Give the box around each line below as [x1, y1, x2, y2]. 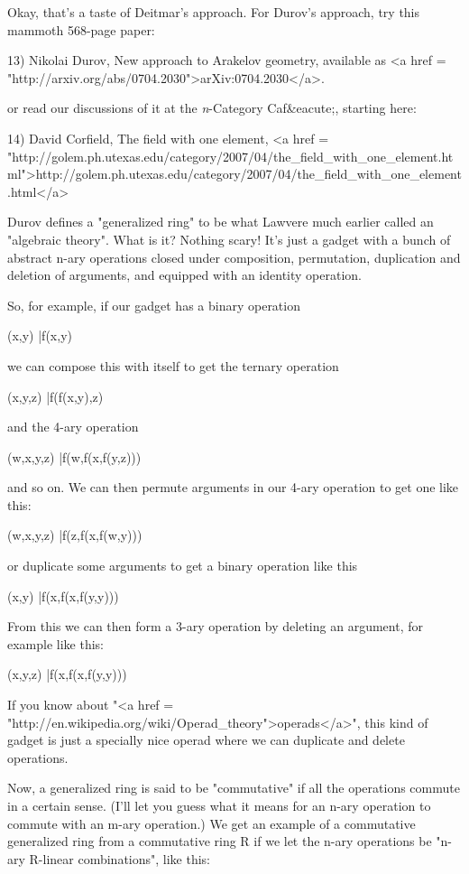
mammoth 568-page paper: [7, 20, 155, 39]
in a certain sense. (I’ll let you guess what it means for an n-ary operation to [7, 796, 431, 814]
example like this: [7, 634, 105, 653]
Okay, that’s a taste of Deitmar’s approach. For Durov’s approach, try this [7, 3, 420, 21]
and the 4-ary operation [7, 417, 139, 436]
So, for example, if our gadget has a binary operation [7, 295, 300, 314]
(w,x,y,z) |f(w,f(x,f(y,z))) [7, 447, 142, 466]
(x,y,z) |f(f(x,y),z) [7, 386, 104, 405]
